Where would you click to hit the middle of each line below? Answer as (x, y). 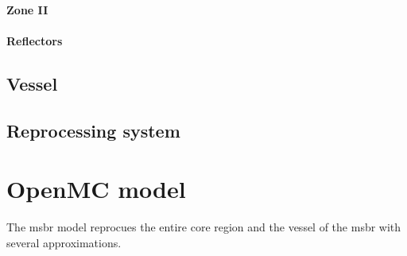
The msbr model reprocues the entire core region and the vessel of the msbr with (204, 227)
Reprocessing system (93, 130)
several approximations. (64, 242)
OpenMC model (96, 189)
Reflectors (35, 40)
